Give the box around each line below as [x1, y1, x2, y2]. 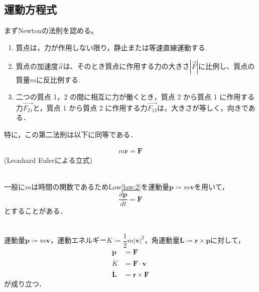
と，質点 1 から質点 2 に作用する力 [33, 102, 148, 113]
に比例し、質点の [198, 61, 255, 71]
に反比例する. [36, 74, 80, 85]
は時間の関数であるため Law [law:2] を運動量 [31, 181, 169, 191]
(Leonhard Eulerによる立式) [4, 154, 92, 165]
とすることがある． [4, 206, 67, 216]
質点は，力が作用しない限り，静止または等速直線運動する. [16, 42, 207, 52]
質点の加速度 [16, 61, 58, 71]
